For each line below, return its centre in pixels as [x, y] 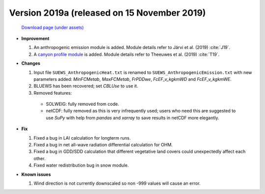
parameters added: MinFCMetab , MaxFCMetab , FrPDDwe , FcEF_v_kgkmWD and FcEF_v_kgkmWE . [132, 79]
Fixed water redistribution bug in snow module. [81, 165]
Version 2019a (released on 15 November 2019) [107, 13]
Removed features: [53, 93]
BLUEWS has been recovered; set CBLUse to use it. [86, 86]
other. [40, 158]
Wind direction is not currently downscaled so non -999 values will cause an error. [117, 183]
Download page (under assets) [53, 27]
